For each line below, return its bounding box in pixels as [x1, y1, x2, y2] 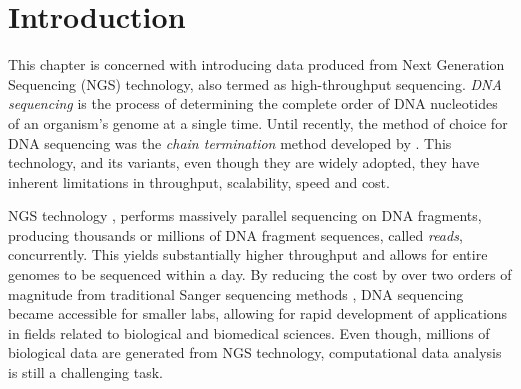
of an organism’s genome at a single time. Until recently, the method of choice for [8, 112, 508, 133]
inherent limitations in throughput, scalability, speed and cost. [8, 171, 390, 192]
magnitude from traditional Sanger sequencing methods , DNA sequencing [8, 283, 464, 304]
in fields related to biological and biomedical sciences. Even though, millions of [8, 322, 490, 343]
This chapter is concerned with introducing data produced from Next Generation [8, 54, 505, 75]
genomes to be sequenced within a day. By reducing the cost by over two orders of [8, 264, 512, 285]
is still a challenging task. [8, 362, 164, 383]
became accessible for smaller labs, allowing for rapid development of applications [8, 303, 508, 324]
